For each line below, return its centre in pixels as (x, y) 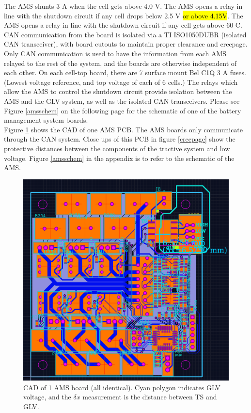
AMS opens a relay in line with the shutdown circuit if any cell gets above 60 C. (123, 25)
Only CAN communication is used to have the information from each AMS (115, 53)
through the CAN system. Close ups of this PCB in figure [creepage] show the (120, 139)
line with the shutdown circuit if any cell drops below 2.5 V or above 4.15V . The (124, 15)
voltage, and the (47, 397)
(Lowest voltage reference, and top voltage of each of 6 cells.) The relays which (121, 82)
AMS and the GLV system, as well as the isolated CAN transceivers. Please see (122, 101)
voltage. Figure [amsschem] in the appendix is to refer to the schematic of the (119, 158)
